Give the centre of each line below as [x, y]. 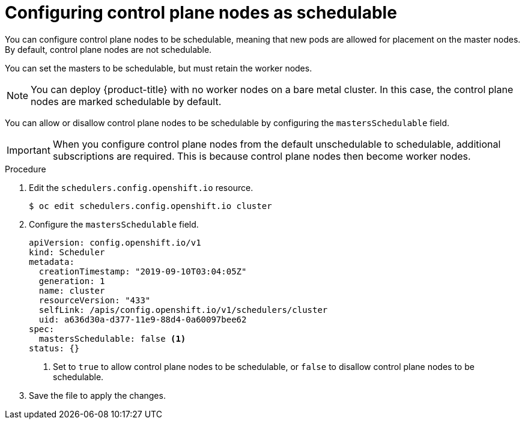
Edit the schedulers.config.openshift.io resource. [141, 187]
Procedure [26, 169]
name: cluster [72, 290]
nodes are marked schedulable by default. [126, 101]
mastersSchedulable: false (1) [112, 338]
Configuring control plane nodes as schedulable [201, 13]
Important [29, 150]
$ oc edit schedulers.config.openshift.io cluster [150, 206]
